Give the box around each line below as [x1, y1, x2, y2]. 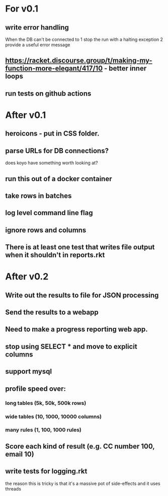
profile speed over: [5, 384, 66, 393]
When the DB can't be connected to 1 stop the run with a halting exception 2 [5, 36, 163, 42]
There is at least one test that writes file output [5, 243, 155, 252]
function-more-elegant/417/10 [5, 64, 103, 73]
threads [5, 485, 22, 491]
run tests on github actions [5, 89, 92, 98]
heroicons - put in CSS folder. [5, 129, 100, 138]
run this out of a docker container [5, 174, 112, 183]
